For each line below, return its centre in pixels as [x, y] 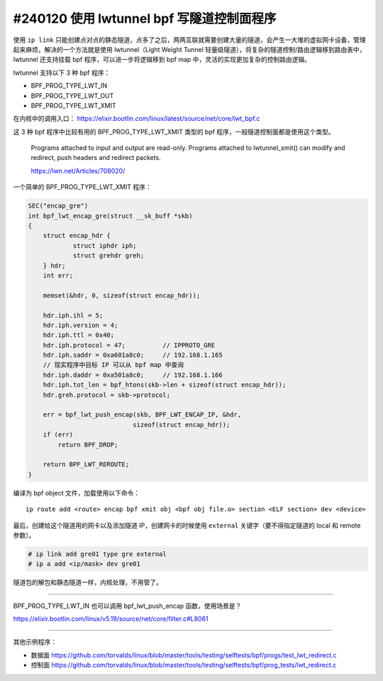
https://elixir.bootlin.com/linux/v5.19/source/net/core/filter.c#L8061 [111, 619]
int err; [58, 275]
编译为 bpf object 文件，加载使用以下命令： [77, 493]
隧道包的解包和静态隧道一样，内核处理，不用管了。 [88, 582]
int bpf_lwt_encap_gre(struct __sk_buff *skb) [110, 216]
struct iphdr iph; [105, 246]
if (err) [58, 435]
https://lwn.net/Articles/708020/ [78, 171]
